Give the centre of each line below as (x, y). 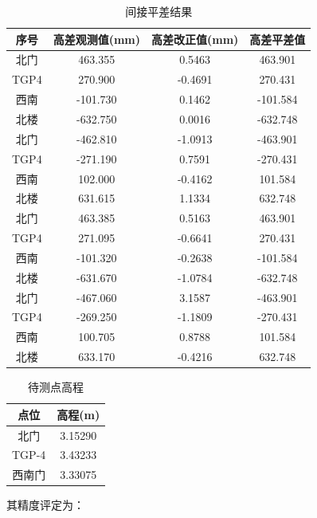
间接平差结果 (159, 11)
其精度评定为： (45, 505)
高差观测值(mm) (96, 39)
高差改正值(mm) (195, 39)
